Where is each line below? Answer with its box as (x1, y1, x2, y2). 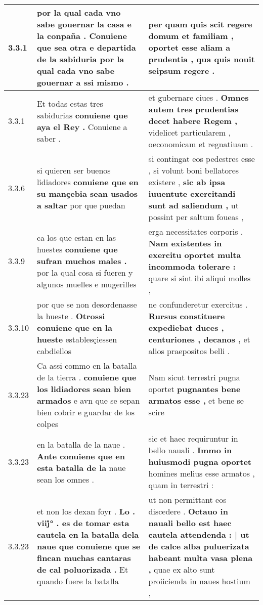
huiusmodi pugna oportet (148, 456, 252, 467)
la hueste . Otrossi (36, 310, 105, 322)
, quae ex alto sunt (148, 564, 215, 575)
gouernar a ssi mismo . (36, 76, 129, 88)
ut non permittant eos (148, 494, 227, 505)
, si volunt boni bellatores (148, 164, 239, 176)
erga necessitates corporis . (148, 226, 243, 237)
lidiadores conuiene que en (36, 176, 139, 188)
